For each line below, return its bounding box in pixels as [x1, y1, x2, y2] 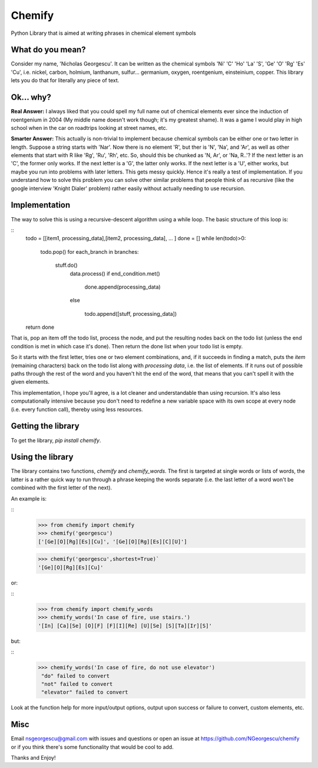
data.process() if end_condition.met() [69, 270, 160, 277]
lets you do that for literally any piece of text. [11, 77, 120, 84]
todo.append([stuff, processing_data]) [84, 310, 177, 317]
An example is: [11, 495, 47, 502]
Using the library [11, 452, 74, 462]
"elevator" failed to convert [41, 689, 129, 696]
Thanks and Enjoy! [11, 754, 56, 762]
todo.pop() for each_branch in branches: [40, 248, 139, 255]
